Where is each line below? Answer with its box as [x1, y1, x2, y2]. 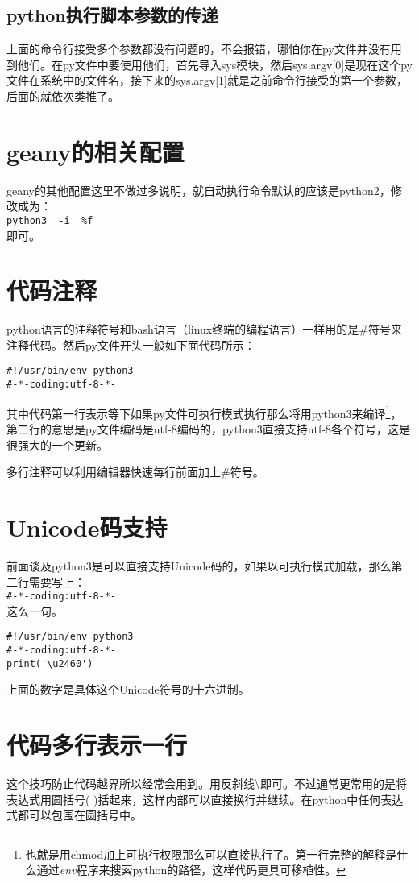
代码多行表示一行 [6, 728, 188, 761]
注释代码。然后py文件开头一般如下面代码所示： [6, 336, 255, 353]
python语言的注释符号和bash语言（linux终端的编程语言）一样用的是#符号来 [6, 321, 402, 338]
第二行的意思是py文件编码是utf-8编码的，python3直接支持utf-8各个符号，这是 [6, 421, 410, 437]
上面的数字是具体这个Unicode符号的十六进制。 [6, 681, 250, 698]
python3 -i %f [6, 214, 93, 226]
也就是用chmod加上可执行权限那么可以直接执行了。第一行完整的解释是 [25, 845, 397, 862]
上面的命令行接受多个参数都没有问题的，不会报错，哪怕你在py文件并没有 [6, 40, 391, 57]
